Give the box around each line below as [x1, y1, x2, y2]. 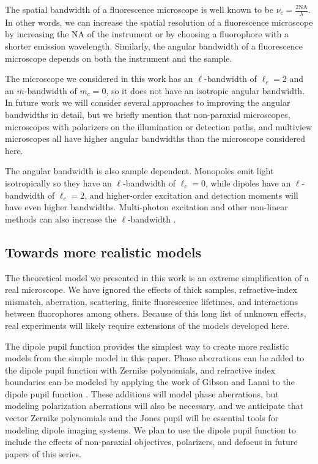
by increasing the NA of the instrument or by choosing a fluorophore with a [5, 28, 289, 40]
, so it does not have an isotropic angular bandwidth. [106, 84, 305, 97]
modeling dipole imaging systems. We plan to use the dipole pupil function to [5, 423, 296, 436]
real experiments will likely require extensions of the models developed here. [5, 319, 290, 331]
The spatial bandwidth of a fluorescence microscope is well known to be [5, 3, 274, 15]
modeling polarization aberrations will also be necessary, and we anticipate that [5, 399, 304, 412]
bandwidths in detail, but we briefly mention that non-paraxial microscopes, [5, 108, 290, 120]
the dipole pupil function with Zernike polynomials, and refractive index [5, 363, 276, 376]
